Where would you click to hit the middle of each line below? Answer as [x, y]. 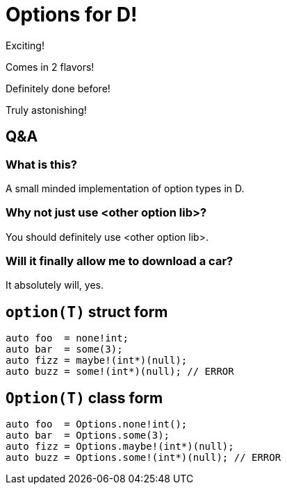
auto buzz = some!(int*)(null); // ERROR [120, 372]
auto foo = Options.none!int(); [97, 424]
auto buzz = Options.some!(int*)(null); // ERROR [143, 458]
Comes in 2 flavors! [50, 67]
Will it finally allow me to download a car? [120, 261]
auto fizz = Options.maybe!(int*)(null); [120, 447]
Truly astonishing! [46, 110]
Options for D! [72, 15]
